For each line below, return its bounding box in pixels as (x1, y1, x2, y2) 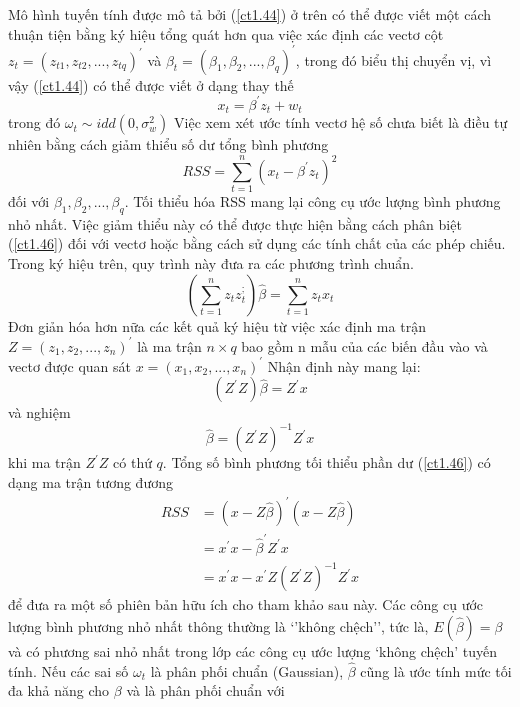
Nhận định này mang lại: (267, 355, 421, 376)
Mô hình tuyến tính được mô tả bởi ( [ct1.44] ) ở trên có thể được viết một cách (8, 4, 492, 24)
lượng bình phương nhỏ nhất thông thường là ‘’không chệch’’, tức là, (8, 616, 429, 636)
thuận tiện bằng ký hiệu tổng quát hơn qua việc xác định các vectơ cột (8, 23, 444, 44)
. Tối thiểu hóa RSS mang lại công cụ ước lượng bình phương (124, 190, 501, 211)
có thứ (113, 452, 152, 473)
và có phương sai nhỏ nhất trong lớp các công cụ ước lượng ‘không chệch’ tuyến (8, 641, 497, 661)
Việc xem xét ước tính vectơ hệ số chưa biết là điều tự (174, 112, 508, 133)
